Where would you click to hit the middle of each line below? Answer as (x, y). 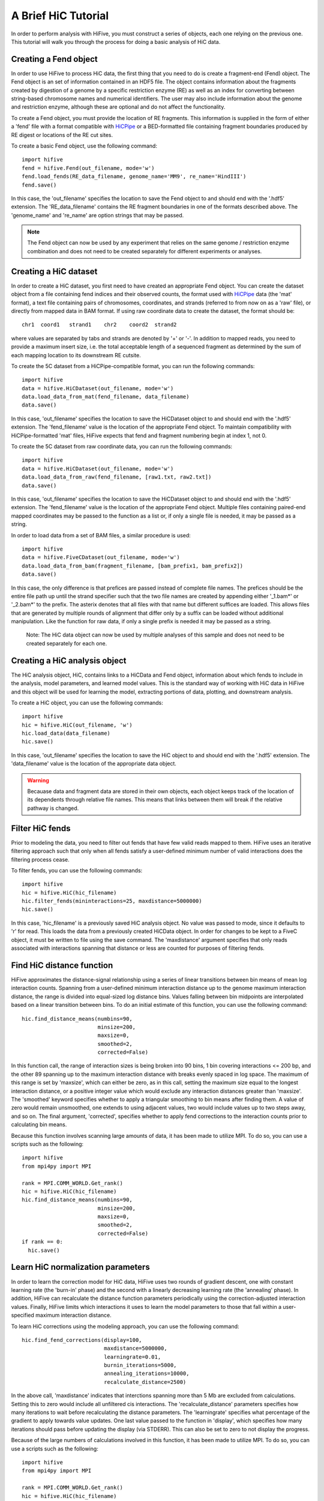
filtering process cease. (40, 859)
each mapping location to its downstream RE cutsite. (76, 355)
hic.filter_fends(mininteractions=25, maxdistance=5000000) (112, 901)
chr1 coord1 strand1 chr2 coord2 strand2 (99, 325)
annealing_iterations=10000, (147, 1374)
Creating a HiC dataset (54, 271)
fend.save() (39, 185)
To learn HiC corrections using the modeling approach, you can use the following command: (125, 1326)
